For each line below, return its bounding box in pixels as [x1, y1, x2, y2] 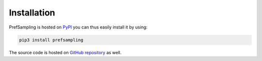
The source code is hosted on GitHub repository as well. [9, 49, 122, 55]
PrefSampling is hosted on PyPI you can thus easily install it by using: [9, 24, 147, 30]
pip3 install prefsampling [19, 37, 83, 43]
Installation [9, 7, 55, 18]
